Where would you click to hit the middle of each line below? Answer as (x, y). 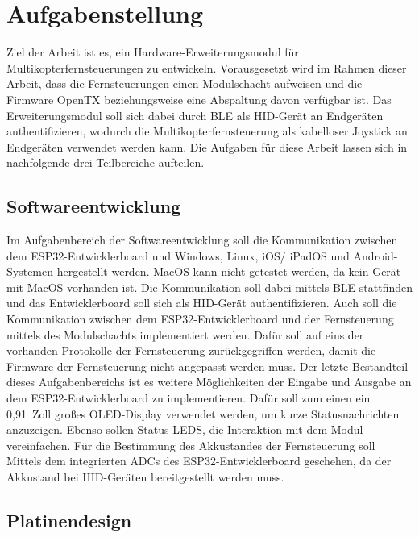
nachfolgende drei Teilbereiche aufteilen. (106, 162)
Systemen (30, 271)
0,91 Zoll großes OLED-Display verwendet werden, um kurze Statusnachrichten (203, 413)
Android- (375, 255)
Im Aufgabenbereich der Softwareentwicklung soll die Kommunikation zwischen (202, 240)
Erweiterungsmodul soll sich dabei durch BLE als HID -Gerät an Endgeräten (195, 115)
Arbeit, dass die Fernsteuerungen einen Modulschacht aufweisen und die (185, 83)
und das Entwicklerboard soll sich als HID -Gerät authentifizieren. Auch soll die (202, 303)
